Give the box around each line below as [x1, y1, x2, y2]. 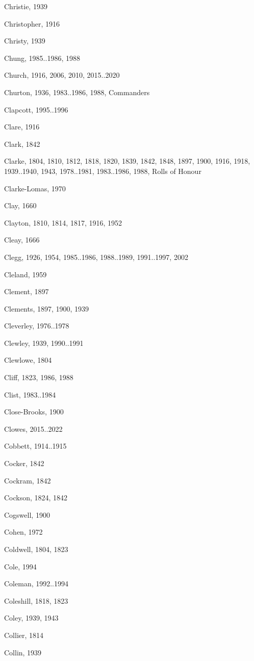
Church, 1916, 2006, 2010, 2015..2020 [4, 70, 120, 80]
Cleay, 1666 [4, 234, 40, 245]
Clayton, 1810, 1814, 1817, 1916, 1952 [4, 217, 122, 228]
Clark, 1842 [4, 138, 40, 149]
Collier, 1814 [4, 629, 44, 640]
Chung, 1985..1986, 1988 [4, 52, 80, 63]
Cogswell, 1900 [4, 509, 50, 520]
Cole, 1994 [4, 561, 37, 571]
